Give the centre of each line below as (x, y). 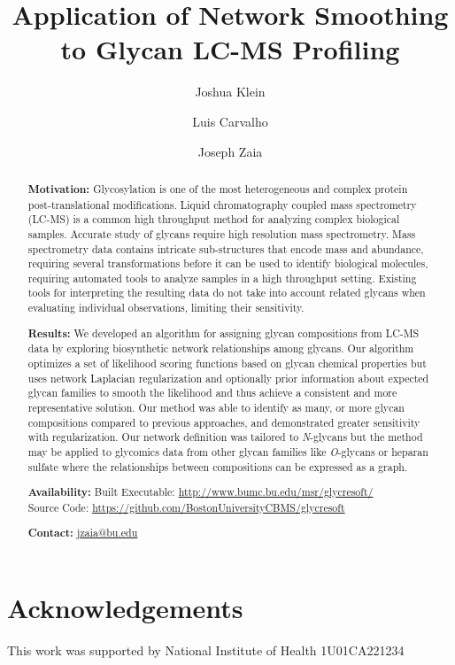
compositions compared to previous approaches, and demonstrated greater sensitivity (224, 422)
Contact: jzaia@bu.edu (83, 533)
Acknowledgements (125, 607)
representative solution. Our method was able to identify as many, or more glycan (216, 407)
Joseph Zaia (230, 151)
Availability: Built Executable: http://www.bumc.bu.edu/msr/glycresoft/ (201, 492)
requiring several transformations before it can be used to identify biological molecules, (228, 263)
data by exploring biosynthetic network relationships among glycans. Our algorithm (221, 348)
